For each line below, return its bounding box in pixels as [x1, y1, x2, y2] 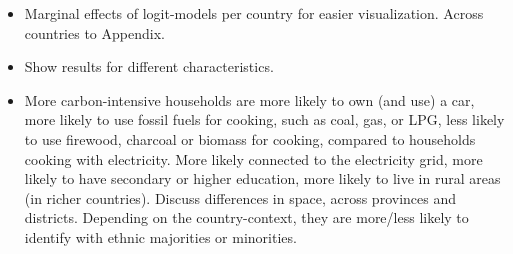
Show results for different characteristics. [24, 56, 274, 77]
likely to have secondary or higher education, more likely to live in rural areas [24, 168, 501, 189]
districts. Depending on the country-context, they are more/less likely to [24, 207, 469, 228]
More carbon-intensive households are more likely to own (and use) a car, [24, 89, 475, 110]
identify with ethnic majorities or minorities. [24, 226, 297, 247]
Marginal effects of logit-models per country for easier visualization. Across [24, 3, 484, 23]
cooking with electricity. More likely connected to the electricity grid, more [24, 148, 483, 169]
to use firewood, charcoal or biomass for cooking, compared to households [24, 128, 476, 149]
